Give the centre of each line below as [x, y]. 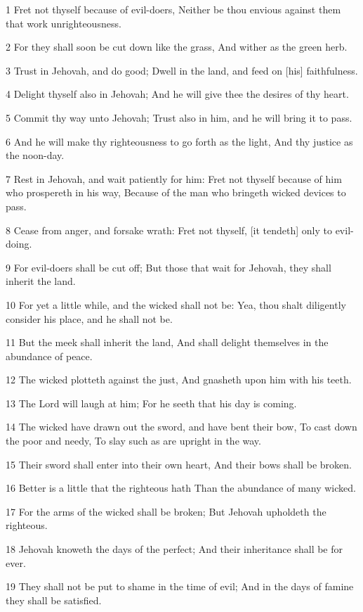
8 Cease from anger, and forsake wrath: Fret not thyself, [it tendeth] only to [169, 230]
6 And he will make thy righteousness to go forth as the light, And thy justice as [179, 141]
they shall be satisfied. [54, 600]
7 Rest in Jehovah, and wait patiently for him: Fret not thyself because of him [174, 178]
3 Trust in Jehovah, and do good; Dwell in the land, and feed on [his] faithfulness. [182, 70]
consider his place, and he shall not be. [89, 318]
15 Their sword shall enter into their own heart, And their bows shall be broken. [179, 464]
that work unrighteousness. [64, 23]
